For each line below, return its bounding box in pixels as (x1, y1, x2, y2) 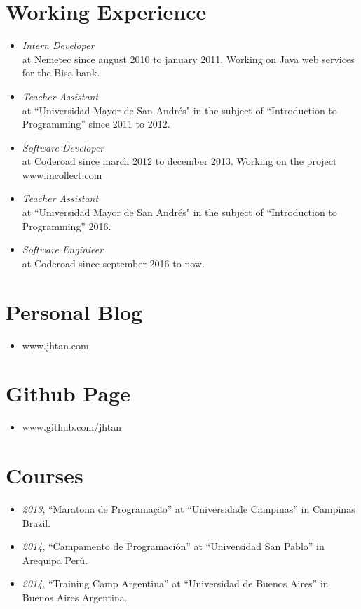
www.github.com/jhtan (22, 420, 121, 434)
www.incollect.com (22, 167, 102, 182)
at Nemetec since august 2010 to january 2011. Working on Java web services (22, 51, 355, 66)
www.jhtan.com (22, 337, 89, 352)
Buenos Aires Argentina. (22, 589, 128, 604)
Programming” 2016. (22, 218, 111, 233)
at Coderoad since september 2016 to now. (22, 255, 205, 270)
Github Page (6, 379, 130, 408)
